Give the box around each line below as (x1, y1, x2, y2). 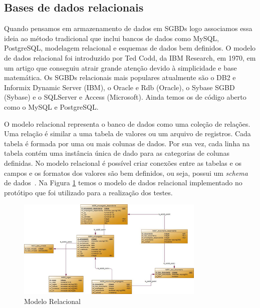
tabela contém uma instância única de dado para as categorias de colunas (4, 148, 229, 158)
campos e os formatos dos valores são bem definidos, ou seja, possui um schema (4, 167, 248, 178)
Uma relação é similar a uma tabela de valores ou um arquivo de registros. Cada (4, 128, 251, 139)
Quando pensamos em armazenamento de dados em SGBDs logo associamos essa (4, 23, 252, 34)
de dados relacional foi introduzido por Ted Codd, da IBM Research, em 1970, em (4, 52, 256, 63)
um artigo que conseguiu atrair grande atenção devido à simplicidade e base (4, 62, 237, 73)
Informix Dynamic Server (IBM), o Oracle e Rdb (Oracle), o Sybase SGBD (4, 82, 235, 92)
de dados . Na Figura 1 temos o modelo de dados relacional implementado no (4, 177, 242, 188)
